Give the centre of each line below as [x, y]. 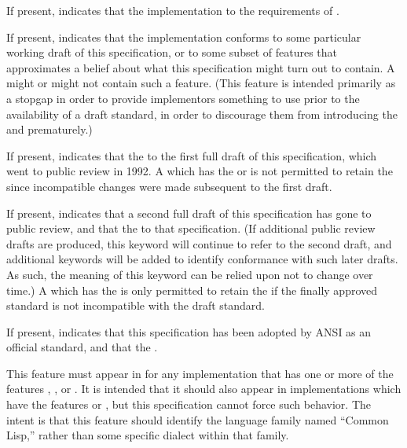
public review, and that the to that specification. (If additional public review [191, 228]
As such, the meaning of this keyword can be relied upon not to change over [190, 274]
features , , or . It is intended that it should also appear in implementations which [204, 389]
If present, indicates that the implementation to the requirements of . [173, 10]
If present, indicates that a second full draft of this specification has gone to [189, 213]
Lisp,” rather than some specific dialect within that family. [148, 435]
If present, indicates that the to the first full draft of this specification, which [192, 155]
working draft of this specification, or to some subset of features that [172, 52]
